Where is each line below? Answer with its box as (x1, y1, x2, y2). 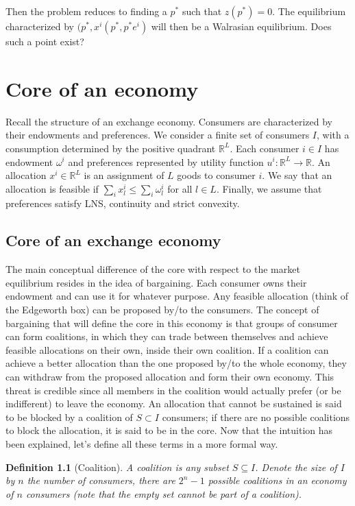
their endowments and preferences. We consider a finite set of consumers (5, 128, 310, 142)
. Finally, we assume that (216, 181, 322, 195)
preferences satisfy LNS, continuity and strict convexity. (5, 196, 240, 210)
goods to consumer (177, 168, 256, 182)
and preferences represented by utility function (68, 154, 264, 169)
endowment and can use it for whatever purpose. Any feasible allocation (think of (5, 289, 349, 303)
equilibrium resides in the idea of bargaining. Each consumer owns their (5, 275, 307, 289)
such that (182, 4, 222, 18)
